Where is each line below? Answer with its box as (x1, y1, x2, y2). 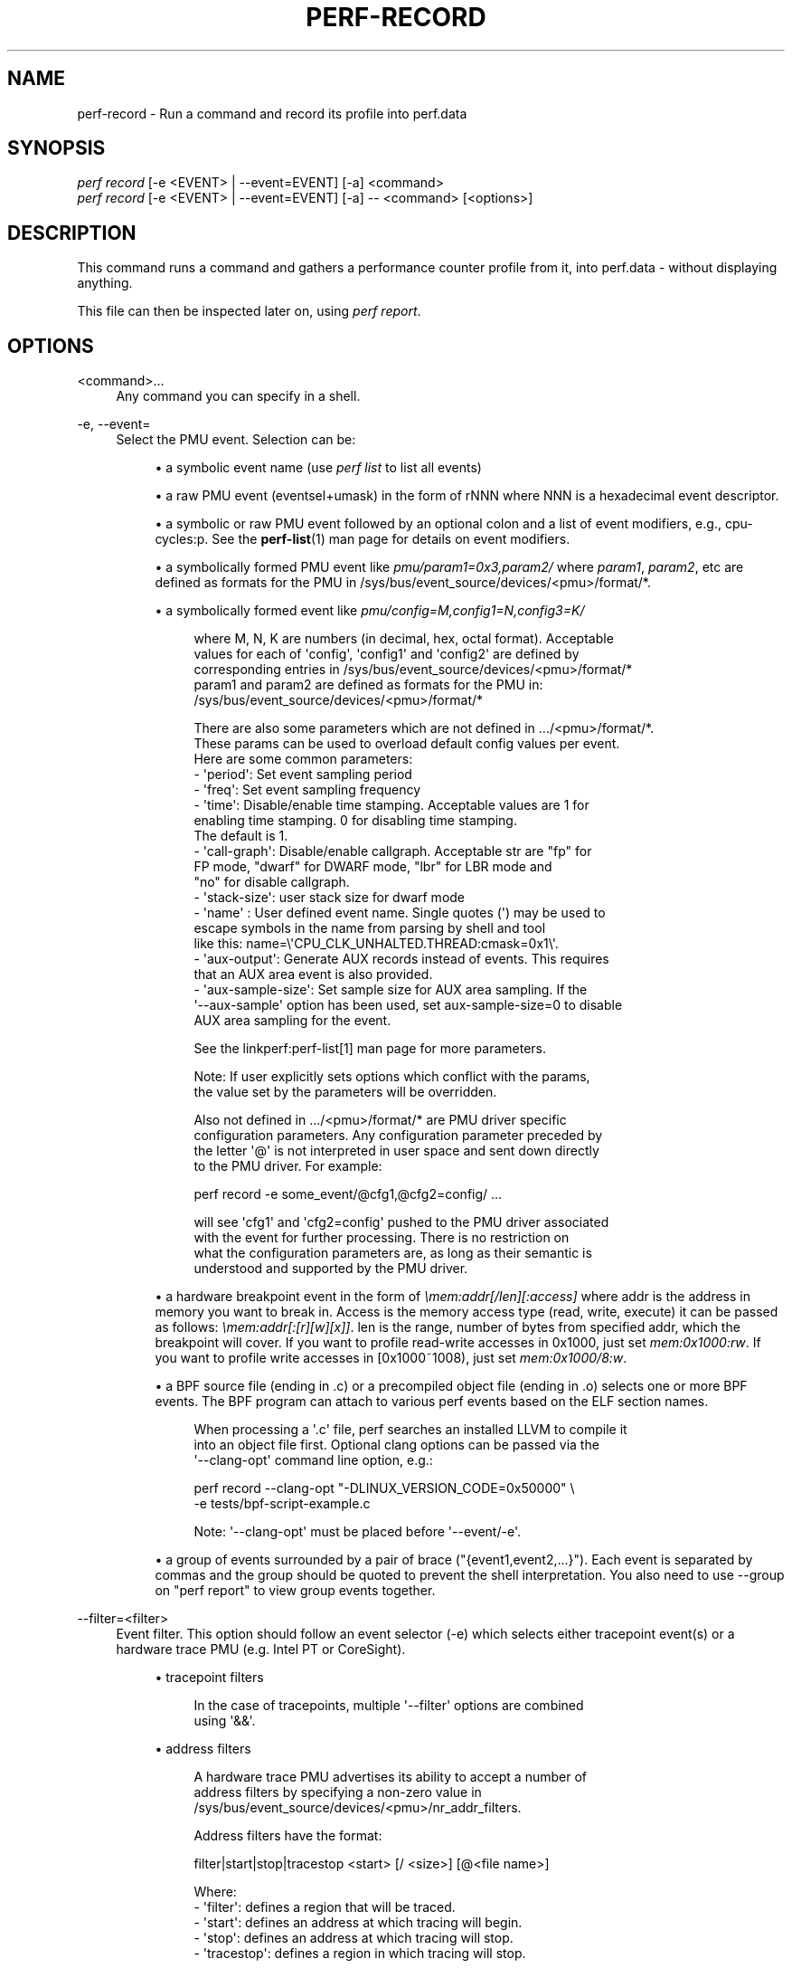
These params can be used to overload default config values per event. (193, 736, 620, 752)
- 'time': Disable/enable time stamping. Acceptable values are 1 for (193, 797, 589, 813)
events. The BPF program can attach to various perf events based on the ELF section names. (155, 1393, 709, 1410)
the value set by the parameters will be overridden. (193, 1084, 497, 1100)
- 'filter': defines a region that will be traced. (193, 1899, 456, 1916)
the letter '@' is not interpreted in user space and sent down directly (193, 1143, 599, 1159)
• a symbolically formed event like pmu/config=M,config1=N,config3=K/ (155, 603, 585, 619)
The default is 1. (193, 828, 288, 844)
